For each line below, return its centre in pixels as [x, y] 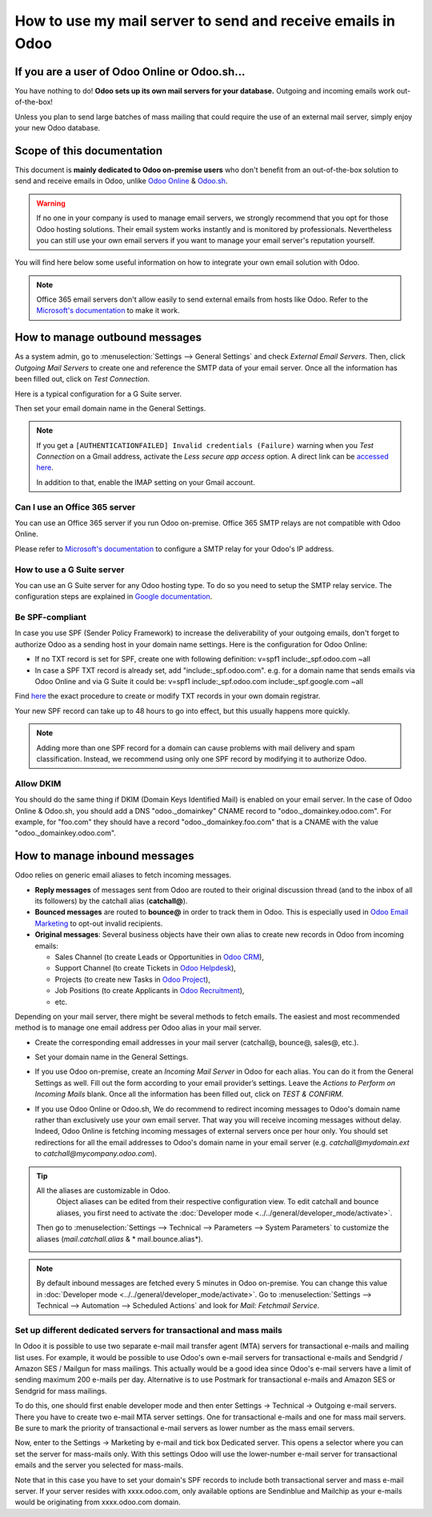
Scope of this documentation [89, 151]
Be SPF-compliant [51, 618]
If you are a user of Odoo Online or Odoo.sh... [130, 72]
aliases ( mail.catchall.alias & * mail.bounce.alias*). [120, 1239]
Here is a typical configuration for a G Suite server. [98, 394]
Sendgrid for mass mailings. [61, 1391]
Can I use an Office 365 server [75, 506]
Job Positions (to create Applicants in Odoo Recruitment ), [150, 991]
